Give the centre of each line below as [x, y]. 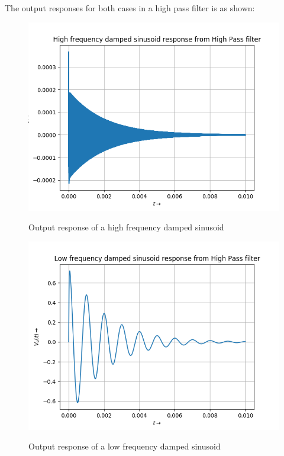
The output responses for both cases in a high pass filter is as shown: [130, 8]
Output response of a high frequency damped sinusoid [126, 227]
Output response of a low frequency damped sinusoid [125, 446]
